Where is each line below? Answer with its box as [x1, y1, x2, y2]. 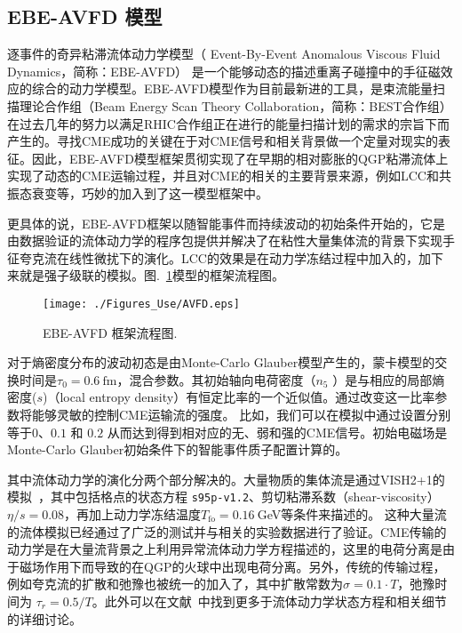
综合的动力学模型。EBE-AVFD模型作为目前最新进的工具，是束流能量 [31, 79, 433, 98]
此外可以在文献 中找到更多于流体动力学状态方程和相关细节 [104, 591, 447, 610]
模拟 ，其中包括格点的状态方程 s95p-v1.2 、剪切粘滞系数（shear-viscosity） [7, 487, 440, 506]
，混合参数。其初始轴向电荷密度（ [116, 370, 316, 389]
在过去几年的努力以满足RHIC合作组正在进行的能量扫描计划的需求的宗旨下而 [7, 114, 450, 132]
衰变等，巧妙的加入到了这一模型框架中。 [31, 183, 268, 202]
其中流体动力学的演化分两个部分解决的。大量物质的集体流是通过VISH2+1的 [7, 469, 445, 488]
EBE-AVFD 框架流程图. [43, 323, 178, 341]
